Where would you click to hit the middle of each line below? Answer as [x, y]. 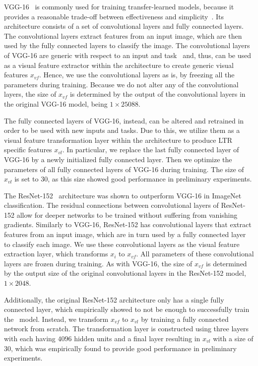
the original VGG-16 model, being [56, 103]
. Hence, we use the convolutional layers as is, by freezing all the [137, 75]
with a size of [233, 338]
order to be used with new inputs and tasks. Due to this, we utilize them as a [122, 130]
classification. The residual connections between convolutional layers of [111, 205]
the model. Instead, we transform [56, 319]
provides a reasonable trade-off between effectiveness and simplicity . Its [114, 16]
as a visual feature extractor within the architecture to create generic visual [119, 65]
